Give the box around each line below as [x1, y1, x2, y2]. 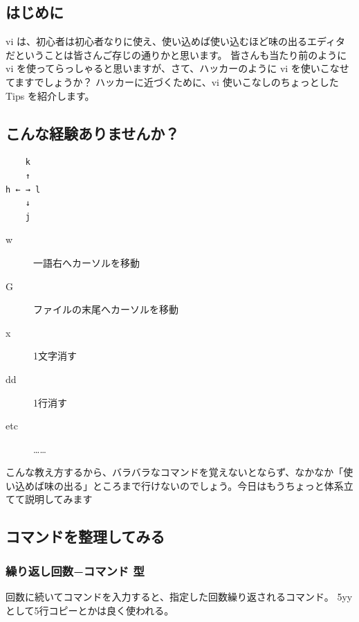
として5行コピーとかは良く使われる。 [6, 603, 174, 617]
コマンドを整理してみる [6, 526, 165, 547]
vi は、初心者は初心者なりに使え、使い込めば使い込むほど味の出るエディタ [6, 34, 345, 48]
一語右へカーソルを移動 [33, 255, 140, 269]
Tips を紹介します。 [6, 88, 95, 103]
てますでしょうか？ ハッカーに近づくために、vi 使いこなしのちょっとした [6, 74, 339, 89]
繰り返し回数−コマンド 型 [6, 562, 145, 579]
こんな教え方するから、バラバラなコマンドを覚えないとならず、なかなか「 [6, 465, 344, 479]
